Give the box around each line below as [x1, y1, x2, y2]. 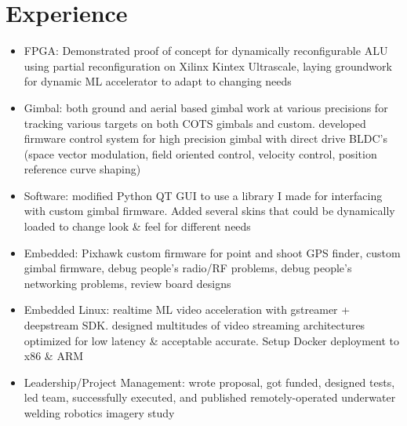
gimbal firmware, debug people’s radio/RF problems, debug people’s [24, 260, 352, 276]
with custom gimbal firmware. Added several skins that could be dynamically [24, 202, 395, 219]
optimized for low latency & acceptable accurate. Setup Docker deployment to [24, 332, 400, 348]
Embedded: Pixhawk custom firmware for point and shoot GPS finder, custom [24, 244, 401, 260]
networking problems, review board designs [24, 275, 231, 291]
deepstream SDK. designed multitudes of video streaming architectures [24, 317, 365, 333]
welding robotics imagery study [24, 405, 175, 421]
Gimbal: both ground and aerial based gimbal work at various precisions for [24, 99, 388, 115]
